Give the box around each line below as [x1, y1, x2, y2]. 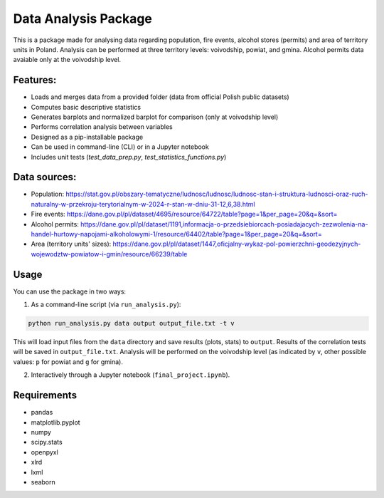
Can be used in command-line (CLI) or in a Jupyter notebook [31, 142, 209, 151]
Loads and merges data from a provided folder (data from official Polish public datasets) [31, 93, 289, 101]
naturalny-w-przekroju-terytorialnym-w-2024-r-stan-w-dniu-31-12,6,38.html [31, 199, 255, 208]
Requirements [13, 389, 78, 402]
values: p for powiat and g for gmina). [13, 357, 124, 366]
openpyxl [31, 447, 58, 456]
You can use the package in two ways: [13, 287, 127, 296]
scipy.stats [31, 438, 63, 447]
